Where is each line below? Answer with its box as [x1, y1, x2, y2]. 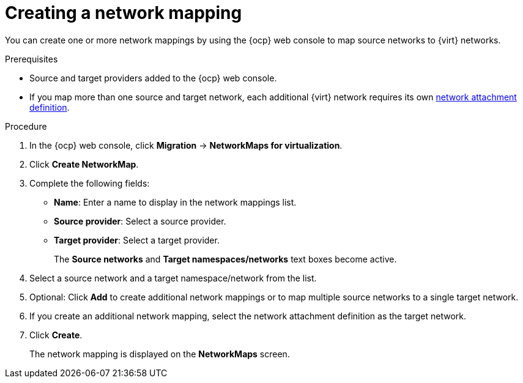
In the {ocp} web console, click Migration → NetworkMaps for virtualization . [29, 139, 343, 151]
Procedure [5, 121, 47, 132]
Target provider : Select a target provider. [54, 234, 220, 245]
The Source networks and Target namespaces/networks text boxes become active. [54, 253, 397, 264]
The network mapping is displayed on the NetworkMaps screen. [29, 348, 290, 359]
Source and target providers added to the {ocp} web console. [29, 72, 277, 83]
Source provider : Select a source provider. [54, 215, 226, 226]
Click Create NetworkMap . [29, 158, 139, 169]
